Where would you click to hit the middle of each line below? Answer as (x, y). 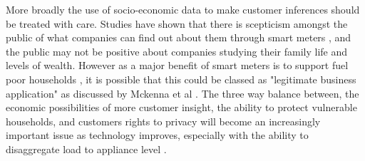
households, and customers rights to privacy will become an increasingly (163, 121)
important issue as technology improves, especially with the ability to (157, 135)
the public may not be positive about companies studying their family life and (177, 51)
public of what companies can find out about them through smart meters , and (179, 37)
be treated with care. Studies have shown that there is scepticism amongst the (177, 23)
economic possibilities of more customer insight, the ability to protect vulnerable (181, 107)
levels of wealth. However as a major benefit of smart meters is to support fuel (177, 65)
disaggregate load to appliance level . (86, 149)
